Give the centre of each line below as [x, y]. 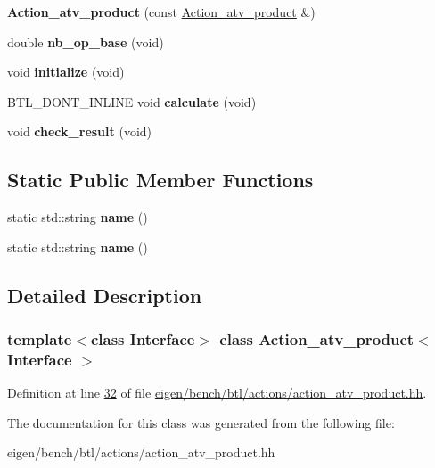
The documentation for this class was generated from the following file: [201, 422]
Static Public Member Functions [160, 180]
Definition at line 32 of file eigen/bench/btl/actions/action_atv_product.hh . [217, 393]
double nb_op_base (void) [86, 41]
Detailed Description [105, 295]
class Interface [143, 339]
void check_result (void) [80, 131]
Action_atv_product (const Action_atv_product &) [161, 12]
